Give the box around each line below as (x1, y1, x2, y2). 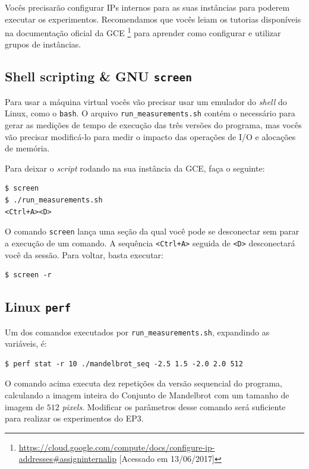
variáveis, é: (5, 337, 47, 350)
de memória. (5, 142, 50, 154)
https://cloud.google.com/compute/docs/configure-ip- (18, 441, 215, 453)
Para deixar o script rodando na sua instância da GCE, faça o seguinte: (5, 161, 265, 174)
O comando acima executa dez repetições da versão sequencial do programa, (5, 377, 282, 389)
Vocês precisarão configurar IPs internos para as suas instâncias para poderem (5, 1, 290, 13)
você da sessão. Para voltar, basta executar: (5, 248, 163, 261)
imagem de (5, 400, 45, 413)
